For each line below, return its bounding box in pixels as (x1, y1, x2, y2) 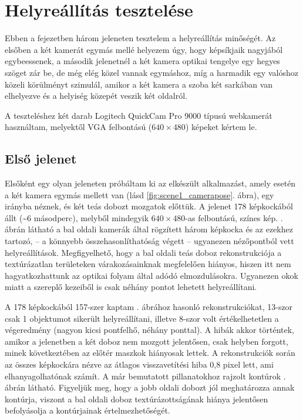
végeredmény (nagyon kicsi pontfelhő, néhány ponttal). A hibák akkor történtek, (5, 324, 294, 336)
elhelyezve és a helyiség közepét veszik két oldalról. (5, 89, 187, 102)
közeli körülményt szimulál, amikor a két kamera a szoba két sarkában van (5, 78, 273, 90)
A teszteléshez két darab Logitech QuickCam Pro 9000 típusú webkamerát (5, 109, 272, 121)
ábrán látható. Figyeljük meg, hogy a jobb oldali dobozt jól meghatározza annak (5, 381, 295, 394)
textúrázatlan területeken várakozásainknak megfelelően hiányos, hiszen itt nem (5, 258, 291, 270)
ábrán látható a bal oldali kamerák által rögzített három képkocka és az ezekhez (5, 223, 293, 235)
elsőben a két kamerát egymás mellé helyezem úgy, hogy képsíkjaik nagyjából (5, 43, 283, 55)
